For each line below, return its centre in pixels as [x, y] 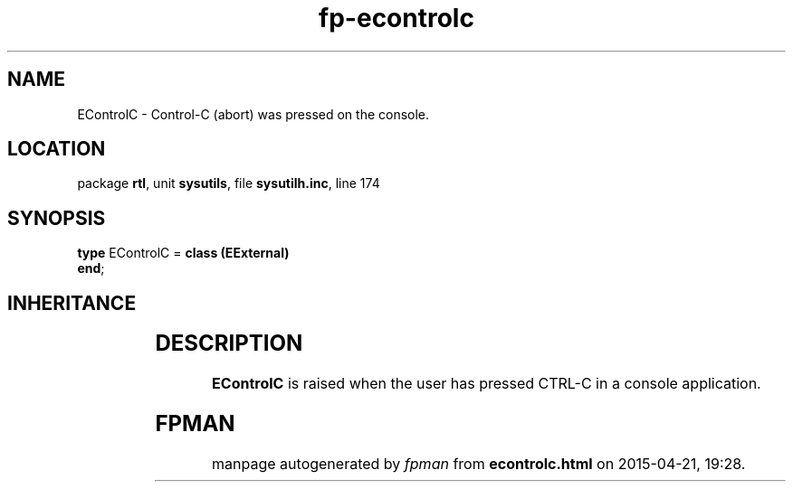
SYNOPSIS [57, 218]
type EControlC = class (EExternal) [183, 253]
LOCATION [57, 149]
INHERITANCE [72, 303]
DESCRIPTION [229, 343]
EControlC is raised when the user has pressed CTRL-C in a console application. [487, 384]
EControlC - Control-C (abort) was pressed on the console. [253, 114]
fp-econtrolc [396, 18]
